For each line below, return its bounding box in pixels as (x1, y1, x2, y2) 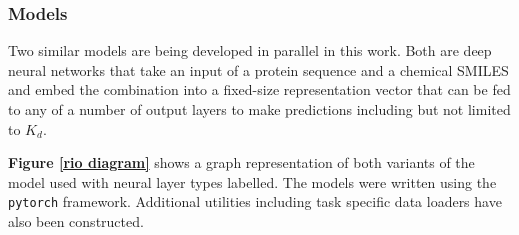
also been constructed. (8, 211, 144, 232)
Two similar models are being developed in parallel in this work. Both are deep (8, 40, 492, 61)
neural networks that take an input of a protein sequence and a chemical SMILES (8, 59, 509, 80)
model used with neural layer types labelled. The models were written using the (8, 171, 497, 192)
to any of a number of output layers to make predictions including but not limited (8, 99, 511, 119)
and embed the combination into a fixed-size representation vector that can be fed (8, 79, 511, 100)
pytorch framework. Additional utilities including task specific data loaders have (8, 191, 502, 212)
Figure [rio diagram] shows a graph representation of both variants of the (8, 152, 475, 173)
